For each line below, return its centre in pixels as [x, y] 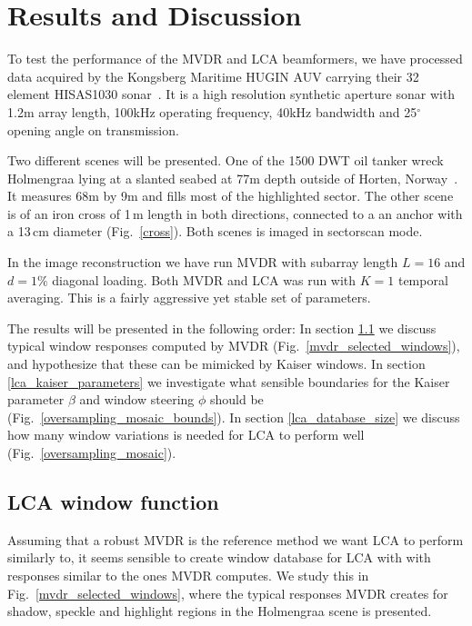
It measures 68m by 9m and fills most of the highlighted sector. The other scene [231, 196]
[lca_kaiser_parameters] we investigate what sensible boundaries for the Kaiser [229, 381]
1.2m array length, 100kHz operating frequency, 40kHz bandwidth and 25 [212, 111]
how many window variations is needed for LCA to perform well [186, 435]
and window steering [137, 399]
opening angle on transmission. [93, 129]
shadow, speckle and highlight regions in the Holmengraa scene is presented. [220, 611]
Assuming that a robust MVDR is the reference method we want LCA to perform [236, 539]
